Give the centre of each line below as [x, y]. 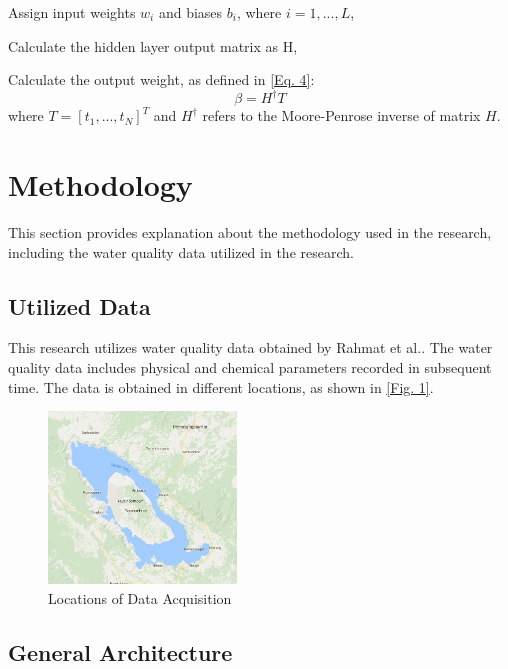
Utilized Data [79, 305]
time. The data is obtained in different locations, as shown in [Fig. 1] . [221, 386]
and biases [190, 12]
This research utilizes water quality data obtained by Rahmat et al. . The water [250, 347]
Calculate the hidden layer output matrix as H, [153, 45]
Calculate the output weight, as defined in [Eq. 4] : [161, 79]
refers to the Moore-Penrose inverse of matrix [341, 115]
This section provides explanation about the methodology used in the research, [250, 232]
